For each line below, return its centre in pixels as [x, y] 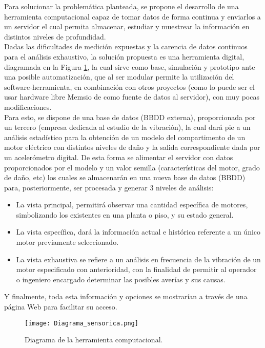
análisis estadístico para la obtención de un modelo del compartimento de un [125, 137]
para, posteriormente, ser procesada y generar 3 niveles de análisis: [109, 187]
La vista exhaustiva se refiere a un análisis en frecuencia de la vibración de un [138, 259]
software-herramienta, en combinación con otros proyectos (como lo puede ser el [129, 86]
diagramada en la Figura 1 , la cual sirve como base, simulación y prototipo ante [130, 66]
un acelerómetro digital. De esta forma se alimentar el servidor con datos [119, 157]
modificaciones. [28, 107]
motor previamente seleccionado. [67, 242]
